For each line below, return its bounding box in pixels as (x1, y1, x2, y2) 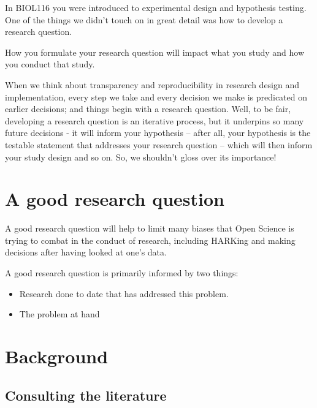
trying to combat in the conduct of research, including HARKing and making (5, 233, 296, 246)
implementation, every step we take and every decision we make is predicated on (5, 90, 307, 103)
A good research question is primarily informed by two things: (5, 266, 239, 279)
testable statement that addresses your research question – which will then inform (5, 138, 313, 151)
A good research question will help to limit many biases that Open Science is (5, 222, 294, 235)
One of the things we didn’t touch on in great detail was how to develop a (5, 13, 283, 26)
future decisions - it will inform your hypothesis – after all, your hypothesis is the (5, 126, 311, 139)
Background (5, 344, 109, 368)
